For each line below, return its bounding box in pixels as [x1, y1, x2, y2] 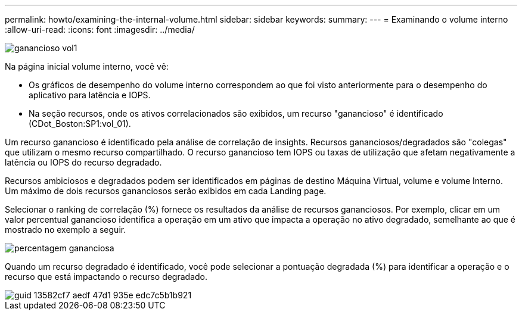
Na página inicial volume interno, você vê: [5, 61, 169, 71]
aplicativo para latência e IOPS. [29, 90, 151, 100]
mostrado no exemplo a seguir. [5, 224, 126, 235]
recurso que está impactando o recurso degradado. [5, 272, 208, 282]
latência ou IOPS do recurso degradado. [5, 157, 162, 167]
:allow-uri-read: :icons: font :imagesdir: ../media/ [5, 24, 195, 35]
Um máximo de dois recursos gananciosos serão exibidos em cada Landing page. [5, 186, 327, 196]
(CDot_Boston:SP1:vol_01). [29, 118, 131, 129]
